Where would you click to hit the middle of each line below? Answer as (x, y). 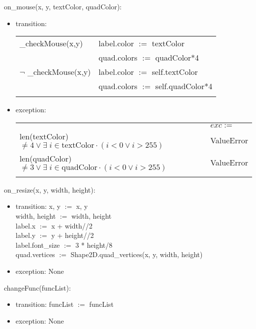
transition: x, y (38, 206)
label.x (26, 225)
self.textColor (175, 72)
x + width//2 (72, 225)
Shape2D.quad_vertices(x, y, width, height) (137, 254)
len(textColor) (44, 136)
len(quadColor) (46, 158)
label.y (26, 235)
